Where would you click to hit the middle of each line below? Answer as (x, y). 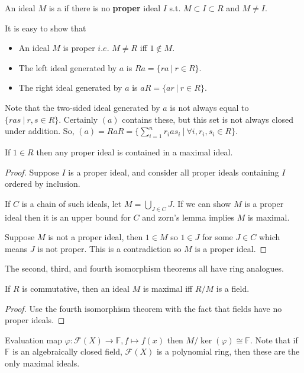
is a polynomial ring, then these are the (228, 351)
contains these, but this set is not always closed (208, 119)
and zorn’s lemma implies (188, 217)
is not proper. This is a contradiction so (109, 248)
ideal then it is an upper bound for (68, 217)
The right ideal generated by (70, 87)
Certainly (81, 119)
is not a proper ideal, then (96, 237)
